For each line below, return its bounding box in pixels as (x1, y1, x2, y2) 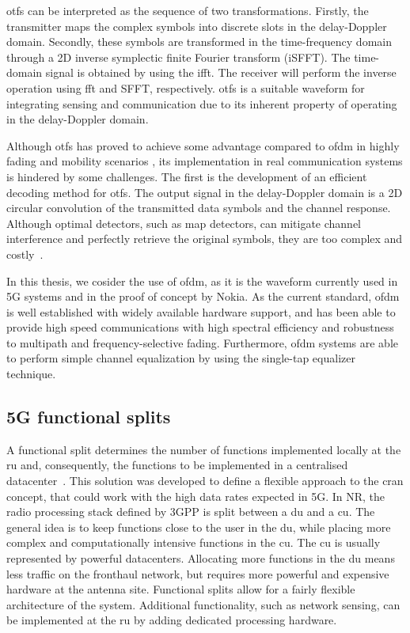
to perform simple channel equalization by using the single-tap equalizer (6, 350, 355, 366)
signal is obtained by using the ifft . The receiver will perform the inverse (45, 64, 397, 81)
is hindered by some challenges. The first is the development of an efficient (6, 168, 367, 184)
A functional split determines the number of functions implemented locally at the (6, 441, 401, 457)
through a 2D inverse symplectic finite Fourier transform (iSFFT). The (6, 48, 351, 65)
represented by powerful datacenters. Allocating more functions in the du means (6, 550, 395, 567)
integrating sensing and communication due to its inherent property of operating (6, 95, 397, 112)
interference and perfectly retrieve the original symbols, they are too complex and (6, 230, 403, 247)
